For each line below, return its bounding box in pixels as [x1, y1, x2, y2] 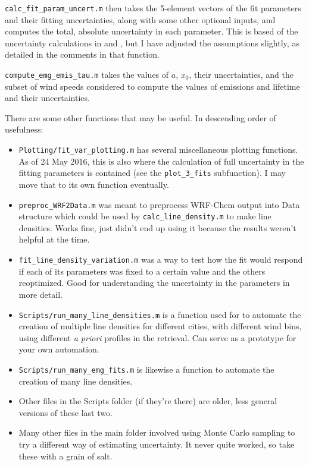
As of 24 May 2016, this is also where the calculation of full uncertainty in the [18, 155, 304, 167]
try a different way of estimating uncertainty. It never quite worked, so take [18, 437, 295, 450]
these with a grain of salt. [18, 449, 113, 462]
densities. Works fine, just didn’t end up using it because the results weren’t [18, 221, 296, 234]
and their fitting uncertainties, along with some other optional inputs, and [5, 13, 276, 26]
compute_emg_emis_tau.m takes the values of [5, 68, 169, 81]
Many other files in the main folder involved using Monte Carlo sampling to [18, 426, 295, 439]
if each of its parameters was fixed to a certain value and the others [18, 265, 266, 277]
